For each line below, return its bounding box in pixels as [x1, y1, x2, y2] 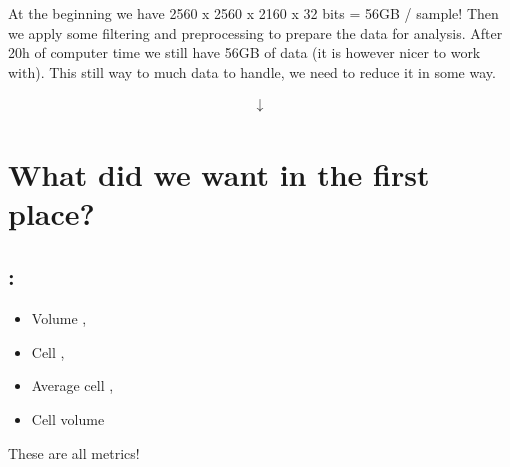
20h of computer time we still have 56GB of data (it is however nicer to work [8, 42, 481, 63]
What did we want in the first [8, 153, 430, 194]
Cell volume [31, 408, 105, 429]
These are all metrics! [8, 442, 140, 463]
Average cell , [31, 375, 114, 396]
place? [8, 192, 95, 233]
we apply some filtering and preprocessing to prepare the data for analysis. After [8, 22, 503, 43]
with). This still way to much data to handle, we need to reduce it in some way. [8, 61, 496, 82]
